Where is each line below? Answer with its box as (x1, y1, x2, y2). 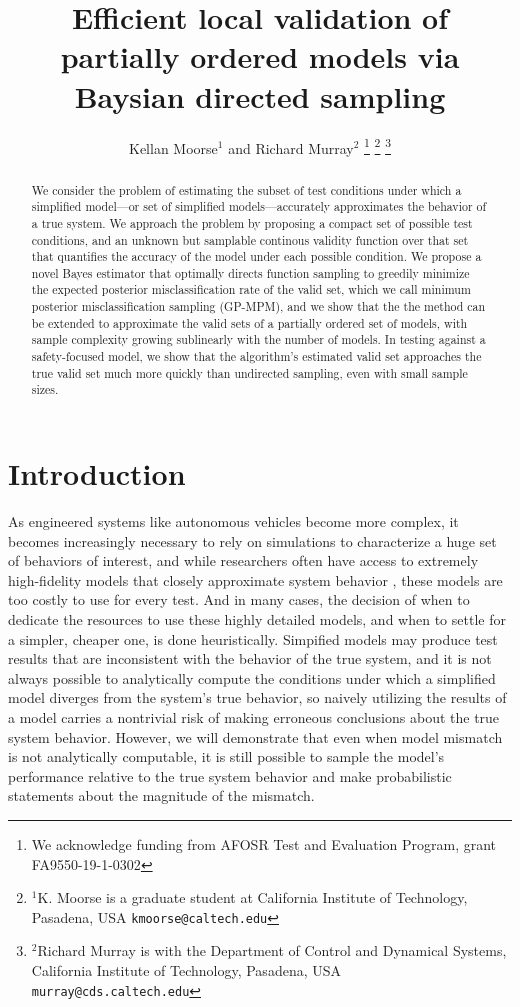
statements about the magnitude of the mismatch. (8, 785, 315, 806)
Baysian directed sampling (74, 75, 446, 116)
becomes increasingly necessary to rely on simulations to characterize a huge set (8, 530, 497, 551)
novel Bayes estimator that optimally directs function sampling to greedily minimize (31, 264, 470, 281)
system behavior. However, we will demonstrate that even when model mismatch (8, 726, 503, 747)
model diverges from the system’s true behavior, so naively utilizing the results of (8, 687, 507, 708)
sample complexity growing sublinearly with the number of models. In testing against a (31, 331, 486, 348)
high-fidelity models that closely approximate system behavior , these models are (8, 569, 503, 590)
